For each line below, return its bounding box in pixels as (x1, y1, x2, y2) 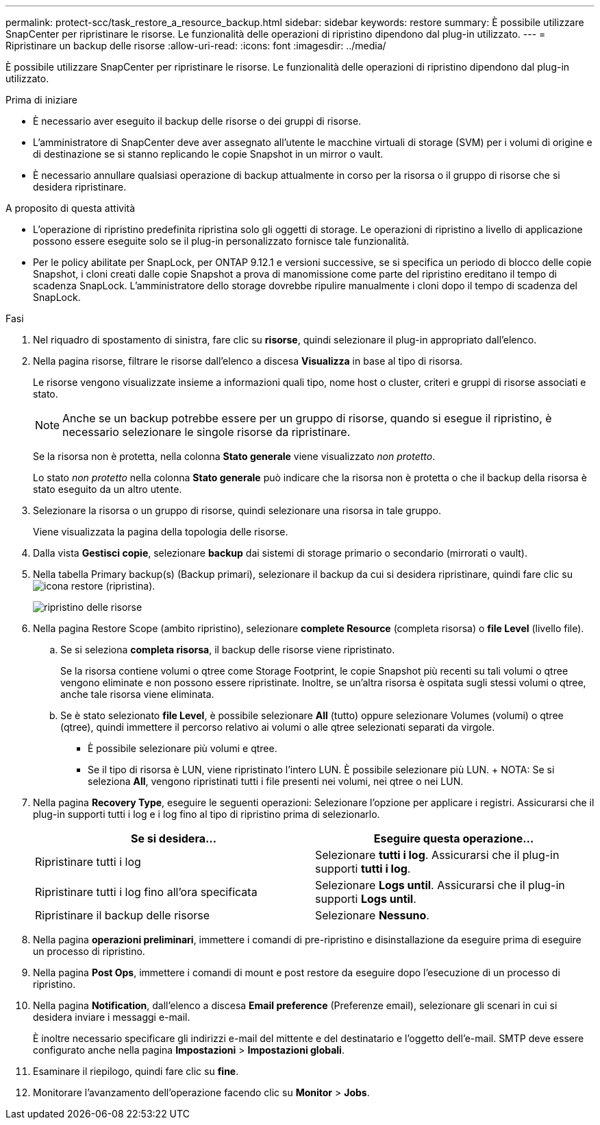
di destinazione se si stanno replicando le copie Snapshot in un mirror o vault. (33, 148, 384, 160)
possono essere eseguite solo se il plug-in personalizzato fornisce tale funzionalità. (33, 235, 410, 247)
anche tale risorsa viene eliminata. (60, 688, 214, 700)
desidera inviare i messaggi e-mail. (33, 1011, 190, 1023)
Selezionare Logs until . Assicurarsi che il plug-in (315, 878, 565, 892)
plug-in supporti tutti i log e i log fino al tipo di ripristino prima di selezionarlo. (33, 808, 380, 820)
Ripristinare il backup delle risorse (35, 908, 210, 922)
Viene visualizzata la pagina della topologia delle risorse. (33, 526, 288, 537)
